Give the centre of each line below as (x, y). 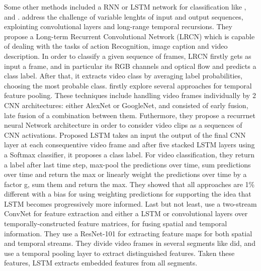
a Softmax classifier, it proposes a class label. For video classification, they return (129, 154)
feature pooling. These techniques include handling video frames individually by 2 (130, 95)
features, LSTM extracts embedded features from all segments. (101, 263)
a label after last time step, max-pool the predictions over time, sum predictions (127, 164)
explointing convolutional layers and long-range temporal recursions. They (118, 26)
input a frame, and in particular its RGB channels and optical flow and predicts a (130, 66)
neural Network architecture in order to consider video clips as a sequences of (123, 125)
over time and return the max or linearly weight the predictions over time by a (125, 174)
